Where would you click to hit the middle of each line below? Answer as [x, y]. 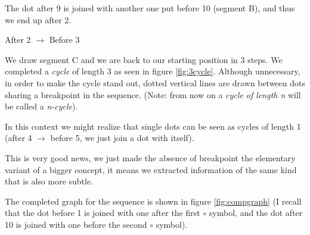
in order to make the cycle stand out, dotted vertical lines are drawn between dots [155, 82]
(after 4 [18, 138]
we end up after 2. [38, 19]
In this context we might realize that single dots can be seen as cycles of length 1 [153, 126]
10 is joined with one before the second [76, 224]
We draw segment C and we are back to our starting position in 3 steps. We [144, 59]
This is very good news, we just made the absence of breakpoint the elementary [150, 157]
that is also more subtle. [49, 181]
